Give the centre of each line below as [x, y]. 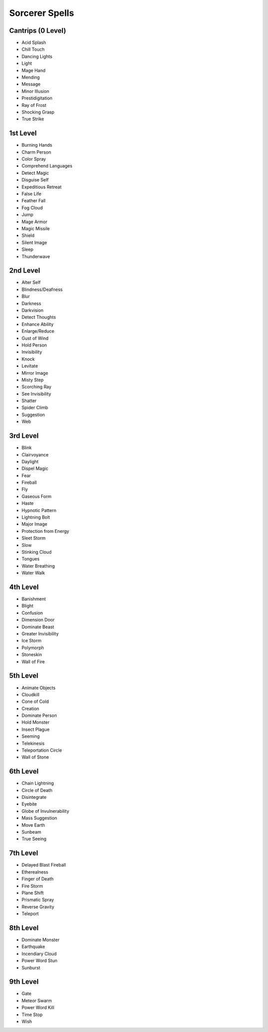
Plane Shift [33, 893]
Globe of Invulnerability [45, 811]
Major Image [34, 524]
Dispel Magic [35, 469]
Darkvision [33, 310]
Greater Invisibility [40, 634]
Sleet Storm [33, 538]
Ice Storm [32, 641]
